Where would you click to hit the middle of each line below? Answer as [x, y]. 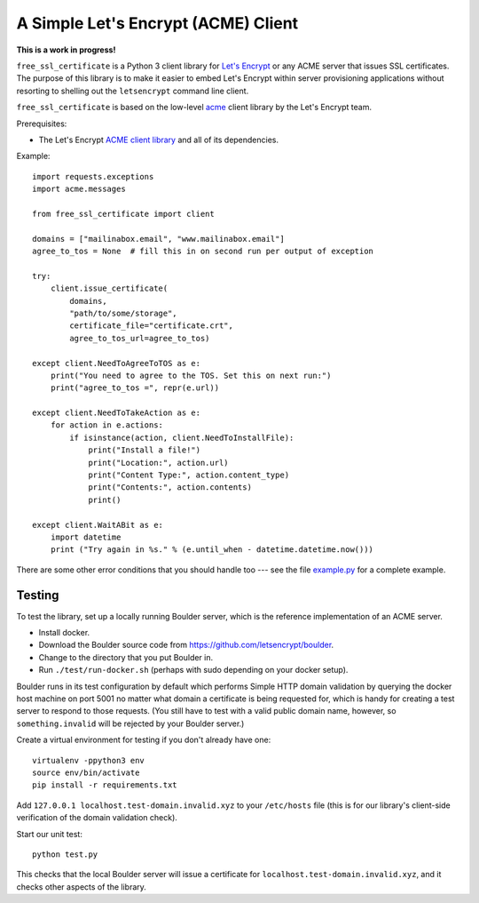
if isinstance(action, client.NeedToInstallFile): [182, 437]
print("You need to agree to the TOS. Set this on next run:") [191, 375]
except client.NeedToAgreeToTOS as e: [117, 363]
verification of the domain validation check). [97, 818]
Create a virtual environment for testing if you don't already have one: [144, 740]
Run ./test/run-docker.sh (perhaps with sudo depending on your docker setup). [193, 670]
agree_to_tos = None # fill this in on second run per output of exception [203, 252]
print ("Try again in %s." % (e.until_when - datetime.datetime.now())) [212, 550]
